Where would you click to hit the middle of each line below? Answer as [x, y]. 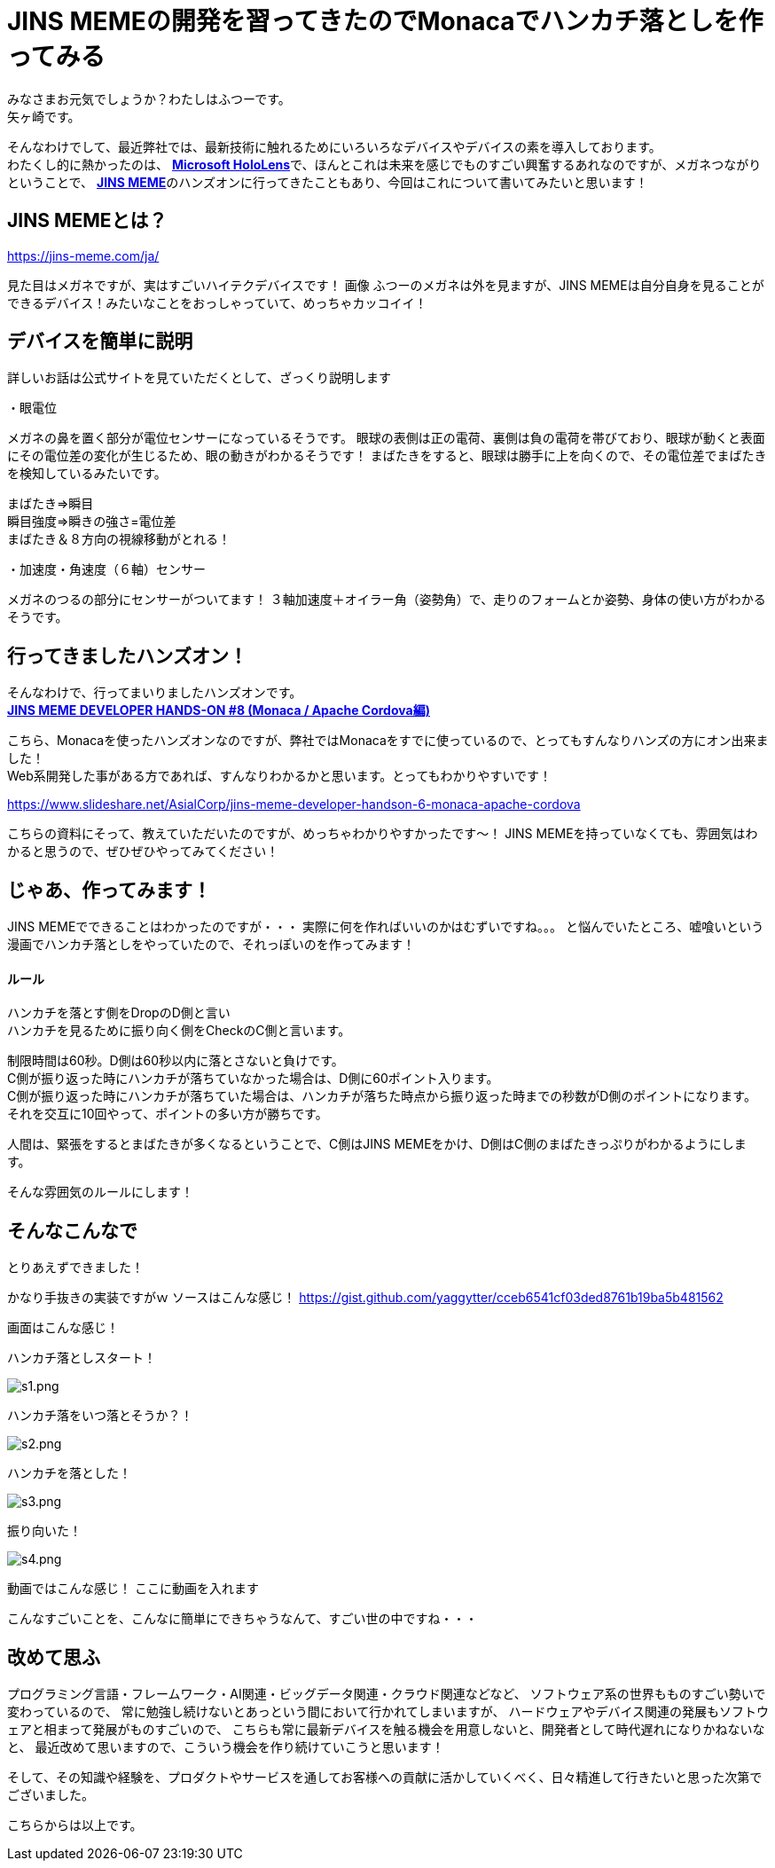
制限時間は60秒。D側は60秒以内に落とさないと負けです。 [176, 1061]
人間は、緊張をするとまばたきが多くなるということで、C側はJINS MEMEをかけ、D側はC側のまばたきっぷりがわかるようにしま [377, 1144]
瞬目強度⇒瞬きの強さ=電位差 [92, 522]
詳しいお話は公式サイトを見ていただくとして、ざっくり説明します [199, 378]
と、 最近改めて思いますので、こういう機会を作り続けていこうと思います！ [226, 1747]
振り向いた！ [44, 1531]
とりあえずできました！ [75, 1268]
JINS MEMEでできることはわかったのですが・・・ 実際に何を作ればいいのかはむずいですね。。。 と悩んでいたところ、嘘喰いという [386, 927]
